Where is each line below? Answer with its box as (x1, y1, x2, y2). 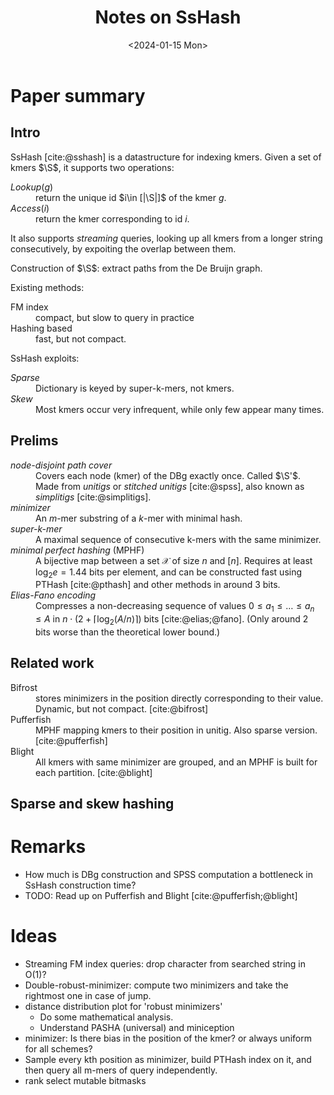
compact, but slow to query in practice (35, 311, 195, 323)
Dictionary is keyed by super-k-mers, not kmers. (35, 382, 235, 394)
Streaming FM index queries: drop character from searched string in (24, 958, 307, 970)
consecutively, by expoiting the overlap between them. (10, 242, 237, 255)
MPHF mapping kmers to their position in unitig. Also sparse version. (35, 724, 318, 736)
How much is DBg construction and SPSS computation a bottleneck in (24, 869, 314, 881)
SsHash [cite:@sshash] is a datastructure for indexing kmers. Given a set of (10, 151, 322, 163)
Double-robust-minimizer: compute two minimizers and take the (24, 979, 289, 991)
